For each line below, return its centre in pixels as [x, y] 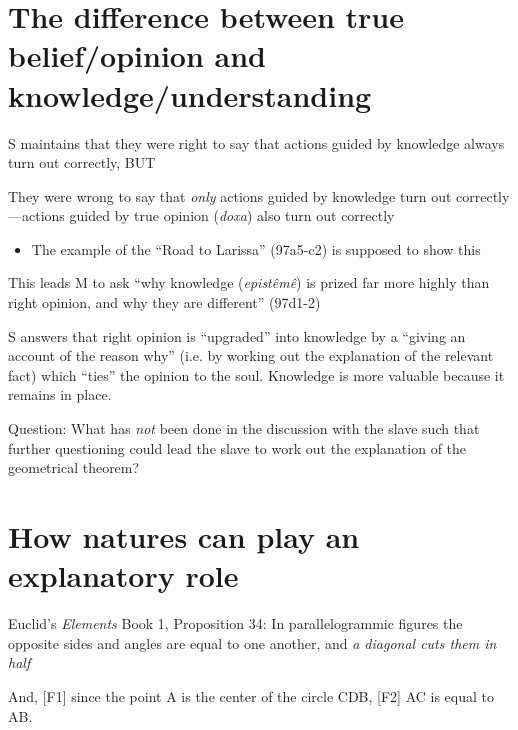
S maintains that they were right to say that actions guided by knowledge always [256, 142]
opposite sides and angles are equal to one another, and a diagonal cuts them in [252, 642]
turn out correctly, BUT [82, 162]
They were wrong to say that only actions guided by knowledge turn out [230, 195]
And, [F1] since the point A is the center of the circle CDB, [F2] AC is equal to [251, 695]
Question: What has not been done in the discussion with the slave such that [244, 428]
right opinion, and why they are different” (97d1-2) [164, 302]
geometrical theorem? [74, 467]
